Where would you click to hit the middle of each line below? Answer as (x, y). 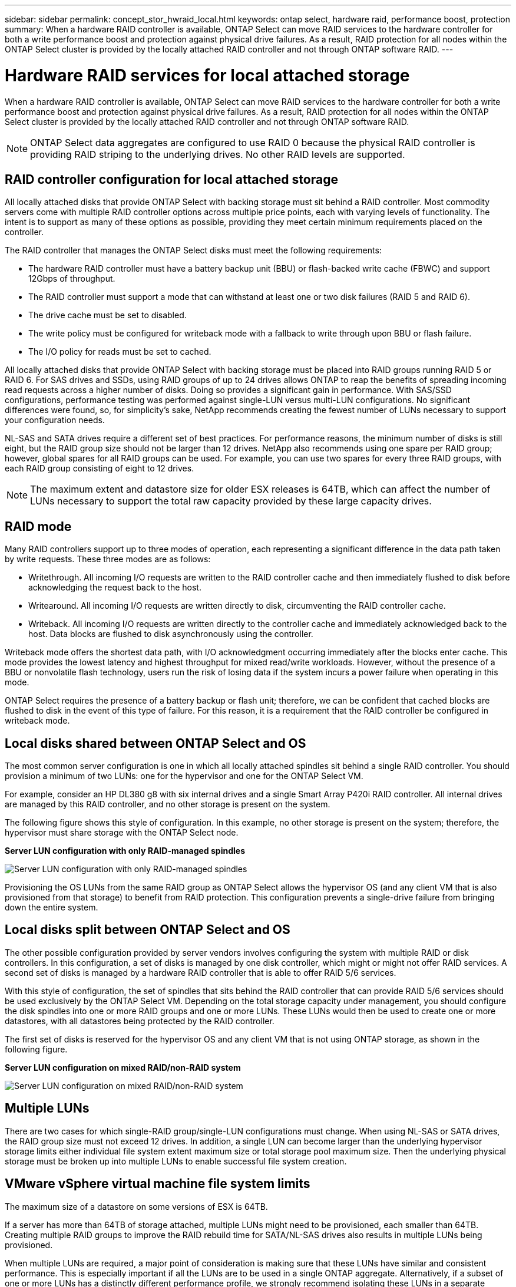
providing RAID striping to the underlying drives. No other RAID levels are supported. (218, 154)
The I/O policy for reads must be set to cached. (120, 352)
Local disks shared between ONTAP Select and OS (156, 743)
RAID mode (38, 526)
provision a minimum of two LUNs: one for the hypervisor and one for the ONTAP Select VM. (184, 776)
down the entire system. (52, 907)
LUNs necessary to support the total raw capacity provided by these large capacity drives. (231, 501)
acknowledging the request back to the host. (115, 588)
